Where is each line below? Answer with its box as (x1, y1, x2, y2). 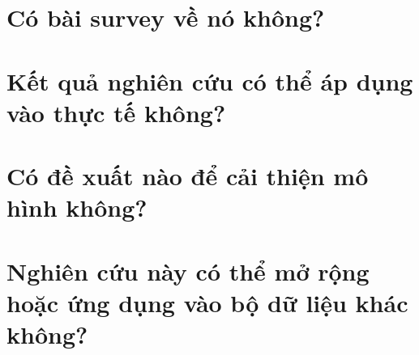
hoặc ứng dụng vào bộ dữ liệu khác (6, 285, 408, 319)
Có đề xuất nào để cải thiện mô (6, 159, 369, 192)
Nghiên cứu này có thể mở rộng (6, 254, 370, 287)
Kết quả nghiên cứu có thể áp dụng (6, 64, 413, 97)
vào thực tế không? (6, 95, 226, 129)
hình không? (6, 191, 148, 224)
